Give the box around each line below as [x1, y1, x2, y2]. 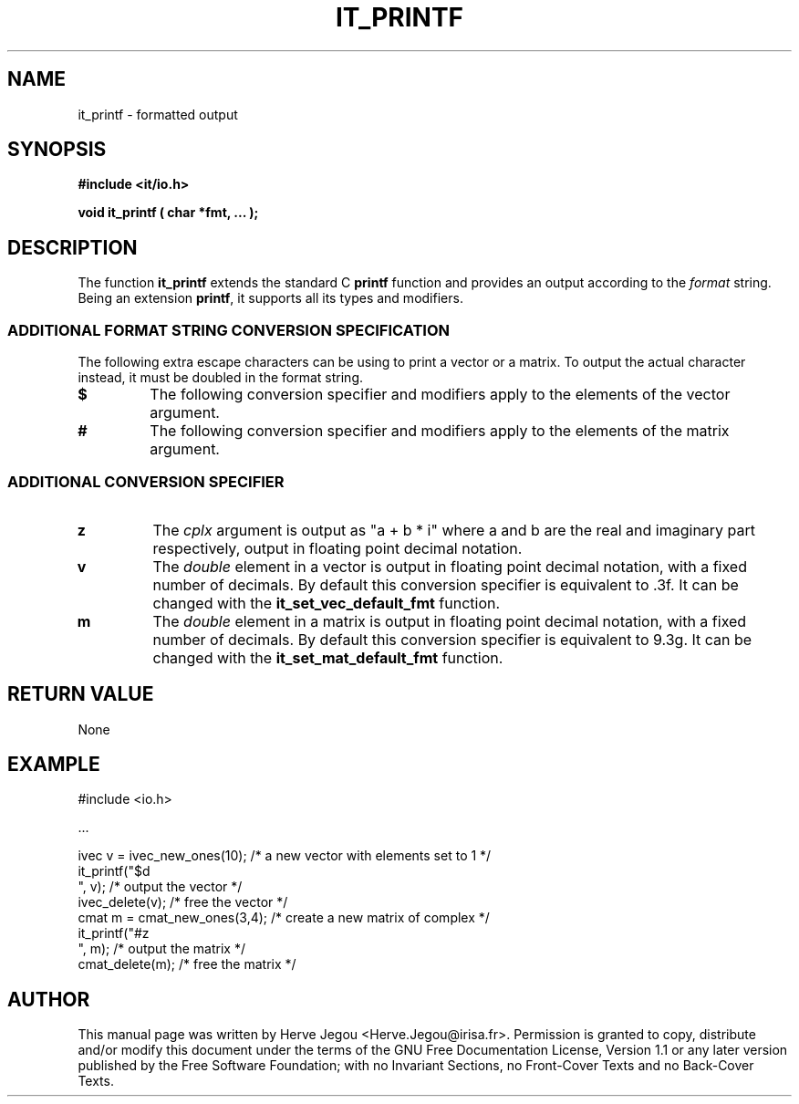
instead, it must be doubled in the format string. [78, 370, 364, 386]
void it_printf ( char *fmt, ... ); [78, 204, 259, 221]
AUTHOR [7, 987, 90, 1011]
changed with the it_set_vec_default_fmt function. [152, 593, 501, 612]
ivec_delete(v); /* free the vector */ [78, 894, 288, 911]
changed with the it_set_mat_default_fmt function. [152, 648, 503, 667]
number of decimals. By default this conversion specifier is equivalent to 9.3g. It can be [152, 630, 752, 649]
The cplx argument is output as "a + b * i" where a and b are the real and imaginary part [152, 520, 756, 539]
